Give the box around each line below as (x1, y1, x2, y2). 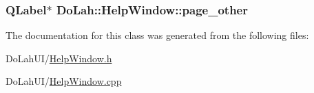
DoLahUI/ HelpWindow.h (6, 51, 112, 65)
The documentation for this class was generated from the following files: (6, 28, 309, 42)
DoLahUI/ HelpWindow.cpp (6, 74, 122, 88)
